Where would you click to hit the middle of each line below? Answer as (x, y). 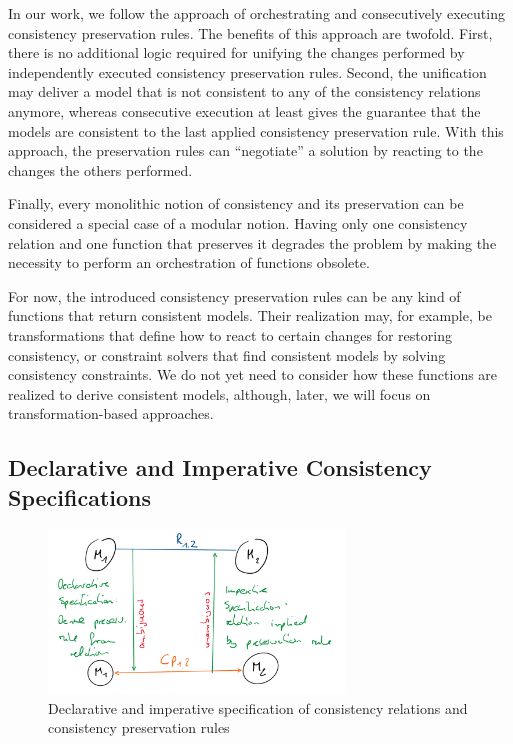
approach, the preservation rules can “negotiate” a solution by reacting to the (245, 150)
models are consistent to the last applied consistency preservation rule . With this (256, 130)
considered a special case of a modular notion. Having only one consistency (238, 222)
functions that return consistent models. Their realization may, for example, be (250, 315)
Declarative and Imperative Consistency (220, 467)
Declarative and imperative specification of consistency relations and (258, 707)
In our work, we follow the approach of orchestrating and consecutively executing (256, 13)
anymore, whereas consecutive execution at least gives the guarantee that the (244, 110)
